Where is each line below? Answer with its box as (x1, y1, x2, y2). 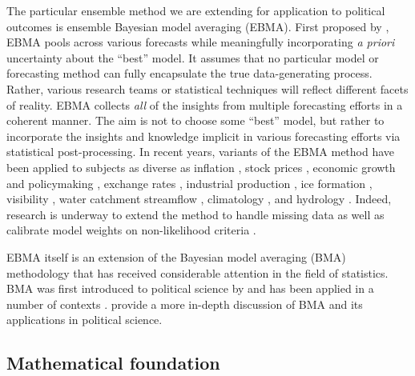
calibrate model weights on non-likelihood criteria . (6, 222, 256, 238)
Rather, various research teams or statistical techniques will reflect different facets (6, 80, 409, 97)
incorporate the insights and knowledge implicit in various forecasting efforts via (6, 127, 401, 144)
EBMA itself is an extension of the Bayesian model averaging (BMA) (6, 248, 346, 265)
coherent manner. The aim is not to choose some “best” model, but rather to (6, 112, 385, 129)
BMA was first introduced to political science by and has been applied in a (6, 280, 374, 297)
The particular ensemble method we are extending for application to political (6, 2, 385, 18)
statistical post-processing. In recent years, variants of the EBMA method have (6, 143, 395, 160)
